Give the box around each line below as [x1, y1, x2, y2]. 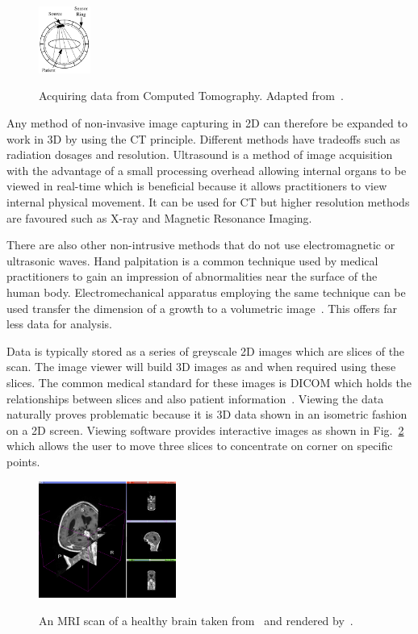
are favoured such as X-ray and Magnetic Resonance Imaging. [6, 209, 312, 226]
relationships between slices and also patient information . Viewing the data [6, 390, 384, 407]
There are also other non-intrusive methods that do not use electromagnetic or [6, 236, 395, 253]
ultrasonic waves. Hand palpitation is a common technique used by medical [6, 252, 378, 269]
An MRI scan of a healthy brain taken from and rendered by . [39, 611, 353, 628]
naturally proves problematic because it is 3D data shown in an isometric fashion [6, 406, 408, 423]
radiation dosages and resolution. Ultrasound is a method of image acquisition [6, 146, 393, 163]
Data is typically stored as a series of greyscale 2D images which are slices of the [6, 342, 405, 359]
